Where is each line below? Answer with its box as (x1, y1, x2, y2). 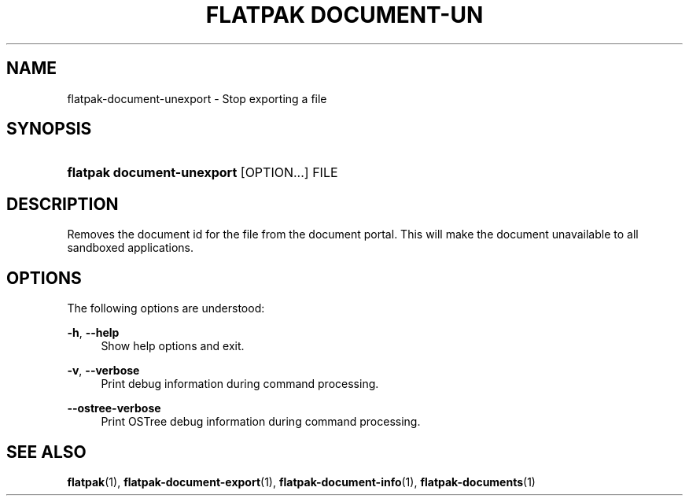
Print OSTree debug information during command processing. (101, 415, 421, 429)
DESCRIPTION (6, 194, 119, 214)
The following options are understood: (67, 301, 265, 316)
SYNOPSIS (6, 119, 92, 139)
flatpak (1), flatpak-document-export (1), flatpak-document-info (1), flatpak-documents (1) (67, 474, 536, 489)
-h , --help (67, 326, 120, 340)
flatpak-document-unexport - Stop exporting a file (67, 91, 327, 105)
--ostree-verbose (67, 401, 161, 415)
